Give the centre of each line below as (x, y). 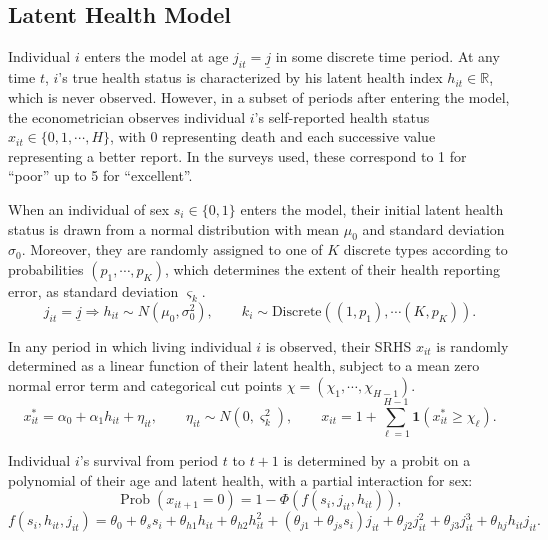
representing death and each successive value (299, 136)
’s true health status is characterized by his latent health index (250, 77)
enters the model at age (156, 56)
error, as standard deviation (93, 290)
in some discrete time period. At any (387, 56)
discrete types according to (425, 249)
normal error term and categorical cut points (145, 384)
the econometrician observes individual (127, 116)
